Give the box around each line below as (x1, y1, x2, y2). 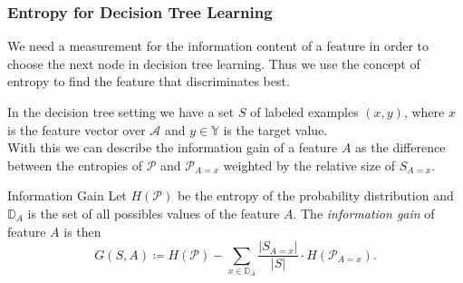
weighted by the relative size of (223, 155, 396, 174)
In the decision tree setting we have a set (7, 102, 235, 121)
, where (403, 102, 445, 121)
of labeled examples (250, 102, 359, 121)
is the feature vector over (7, 120, 146, 139)
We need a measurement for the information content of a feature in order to (7, 36, 429, 55)
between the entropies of (7, 155, 143, 174)
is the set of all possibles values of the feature (27, 203, 280, 222)
